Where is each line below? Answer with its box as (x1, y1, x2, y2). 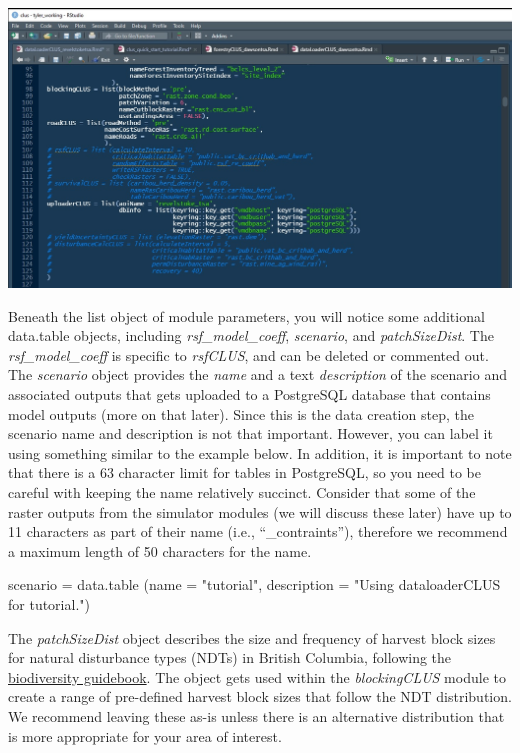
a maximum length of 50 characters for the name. (8, 540, 312, 561)
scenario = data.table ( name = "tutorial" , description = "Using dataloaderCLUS (8, 574, 501, 595)
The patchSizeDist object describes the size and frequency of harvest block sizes (8, 627, 496, 648)
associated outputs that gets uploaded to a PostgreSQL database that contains (8, 384, 491, 405)
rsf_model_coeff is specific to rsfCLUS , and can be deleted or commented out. (8, 344, 489, 365)
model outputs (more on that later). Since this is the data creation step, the (8, 403, 474, 424)
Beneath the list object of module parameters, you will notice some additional (8, 305, 485, 326)
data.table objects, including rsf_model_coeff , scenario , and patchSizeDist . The (8, 325, 494, 346)
